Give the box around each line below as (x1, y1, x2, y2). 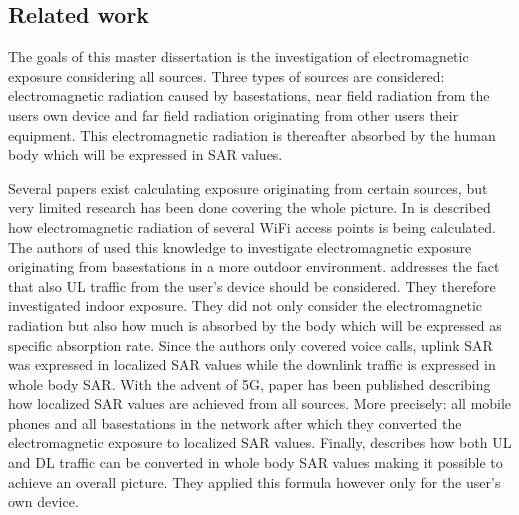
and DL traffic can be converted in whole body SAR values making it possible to (8, 452, 503, 473)
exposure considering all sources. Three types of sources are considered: (8, 65, 445, 86)
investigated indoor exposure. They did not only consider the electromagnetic (8, 295, 483, 316)
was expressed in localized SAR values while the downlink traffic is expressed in (8, 354, 496, 375)
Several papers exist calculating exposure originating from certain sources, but (8, 177, 488, 198)
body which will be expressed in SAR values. (8, 144, 283, 165)
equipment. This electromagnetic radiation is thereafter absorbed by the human (8, 124, 496, 145)
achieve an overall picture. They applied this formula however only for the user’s (8, 471, 501, 492)
